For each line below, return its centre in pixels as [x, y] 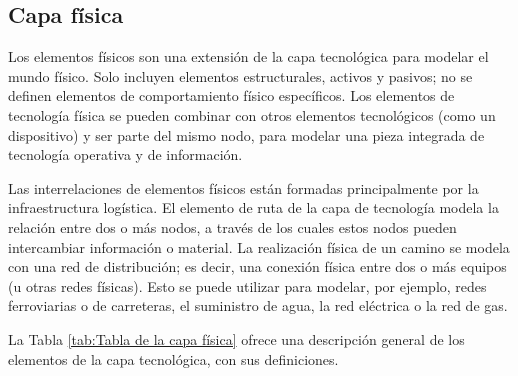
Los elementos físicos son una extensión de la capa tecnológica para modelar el [248, 56]
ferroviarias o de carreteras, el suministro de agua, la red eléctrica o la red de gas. [258, 305]
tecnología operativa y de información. [125, 154]
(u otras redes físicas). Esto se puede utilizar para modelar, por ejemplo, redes [247, 285]
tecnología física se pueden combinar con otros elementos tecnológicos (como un [252, 114]
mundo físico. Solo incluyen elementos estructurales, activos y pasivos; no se [240, 75]
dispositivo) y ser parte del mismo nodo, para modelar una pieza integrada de [246, 134]
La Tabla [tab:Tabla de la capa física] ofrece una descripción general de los [236, 338]
